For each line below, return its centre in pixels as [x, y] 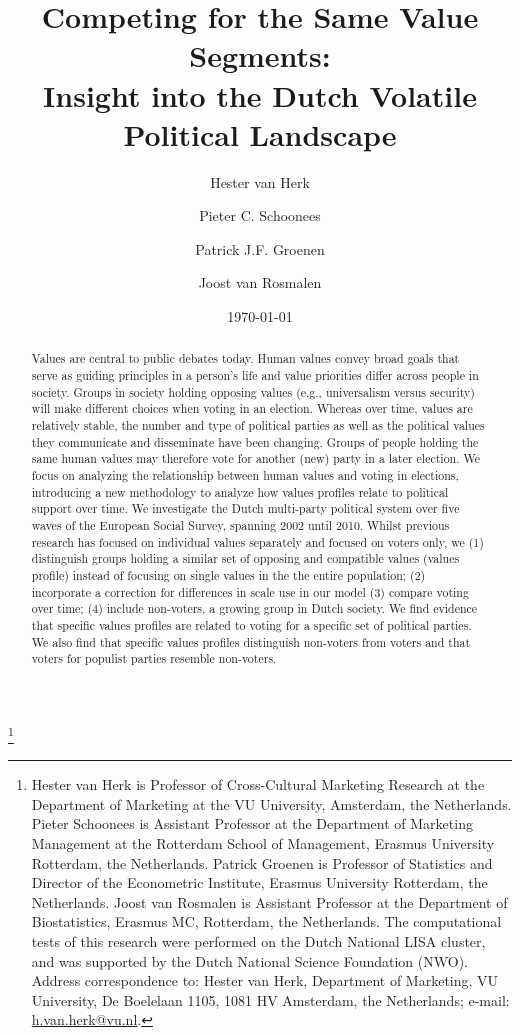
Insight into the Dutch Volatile [260, 94]
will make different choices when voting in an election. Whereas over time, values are [252, 408]
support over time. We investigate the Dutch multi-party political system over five [245, 508]
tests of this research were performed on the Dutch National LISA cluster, [258, 940]
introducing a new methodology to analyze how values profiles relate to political [240, 491]
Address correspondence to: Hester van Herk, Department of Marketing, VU [265, 980]
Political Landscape [260, 133]
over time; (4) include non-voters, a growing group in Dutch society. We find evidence [254, 608]
